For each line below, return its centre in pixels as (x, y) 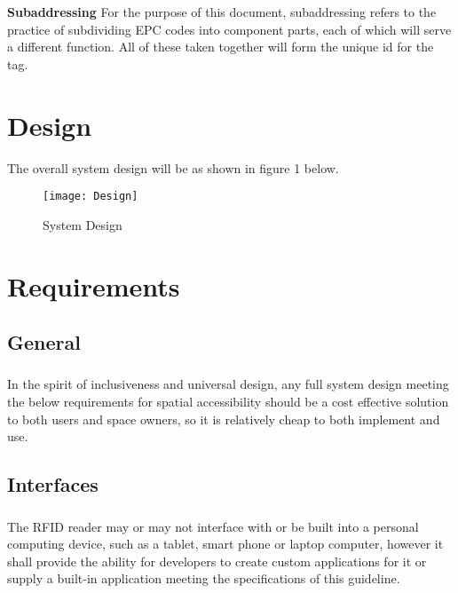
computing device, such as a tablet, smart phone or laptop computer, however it (225, 544)
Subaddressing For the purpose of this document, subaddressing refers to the (222, 12)
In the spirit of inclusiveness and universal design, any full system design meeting (228, 384)
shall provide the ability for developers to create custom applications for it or (217, 561)
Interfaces (53, 484)
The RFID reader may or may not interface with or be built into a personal (213, 526)
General (44, 342)
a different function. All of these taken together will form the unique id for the (221, 47)
